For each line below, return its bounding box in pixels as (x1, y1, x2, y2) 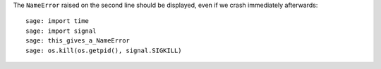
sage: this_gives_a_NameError (25, 37, 131, 45)
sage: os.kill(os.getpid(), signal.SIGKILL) (25, 46, 183, 54)
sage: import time (25, 17, 90, 25)
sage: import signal (25, 26, 97, 35)
